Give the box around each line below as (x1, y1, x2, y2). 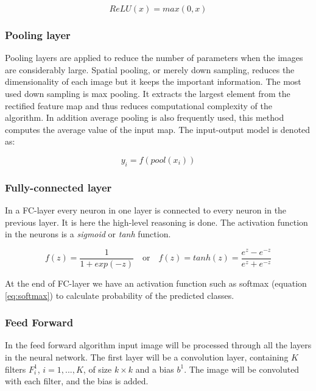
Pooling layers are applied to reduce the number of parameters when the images (5, 51, 303, 64)
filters (5, 362, 26, 375)
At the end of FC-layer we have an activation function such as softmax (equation (5, 276, 307, 289)
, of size (83, 362, 112, 375)
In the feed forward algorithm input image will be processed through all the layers (5, 339, 312, 351)
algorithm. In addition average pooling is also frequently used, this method (5, 111, 284, 124)
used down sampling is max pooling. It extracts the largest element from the (5, 87, 290, 99)
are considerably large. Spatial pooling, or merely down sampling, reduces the (5, 63, 295, 76)
